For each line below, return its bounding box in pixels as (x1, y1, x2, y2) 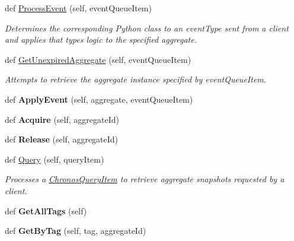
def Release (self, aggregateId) (5, 133, 119, 145)
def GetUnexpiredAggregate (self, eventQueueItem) (5, 53, 191, 65)
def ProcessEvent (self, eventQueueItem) (5, 2, 152, 14)
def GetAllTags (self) (5, 204, 87, 217)
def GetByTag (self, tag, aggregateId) (5, 224, 146, 237)
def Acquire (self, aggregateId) (5, 113, 119, 125)
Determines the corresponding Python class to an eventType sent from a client (5, 21, 289, 34)
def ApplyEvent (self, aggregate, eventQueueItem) (5, 93, 193, 105)
